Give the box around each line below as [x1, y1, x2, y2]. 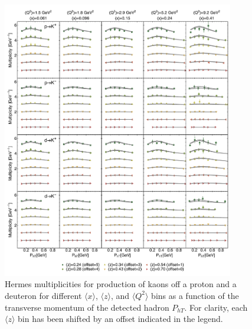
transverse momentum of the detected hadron [5, 301, 169, 313]
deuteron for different [5, 289, 82, 301]
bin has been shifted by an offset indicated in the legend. [18, 312, 223, 325]
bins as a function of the [151, 289, 239, 301]
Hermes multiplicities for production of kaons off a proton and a [5, 278, 237, 290]
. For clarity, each [184, 301, 248, 313]
